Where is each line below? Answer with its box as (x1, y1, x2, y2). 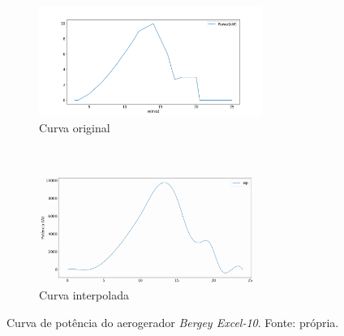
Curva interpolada (39, 286, 129, 303)
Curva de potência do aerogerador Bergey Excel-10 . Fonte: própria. (6, 313, 339, 330)
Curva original (39, 119, 110, 136)
